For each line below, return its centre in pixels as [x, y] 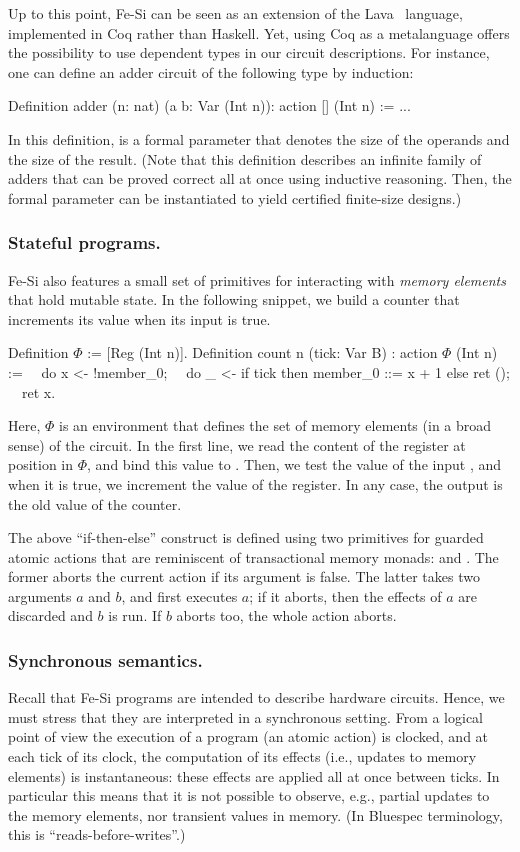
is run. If [135, 615]
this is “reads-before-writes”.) [97, 834]
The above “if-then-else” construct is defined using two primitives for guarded [246, 537]
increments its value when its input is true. [139, 318]
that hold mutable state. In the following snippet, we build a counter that [234, 299]
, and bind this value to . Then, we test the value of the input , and [294, 464]
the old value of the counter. [95, 503]
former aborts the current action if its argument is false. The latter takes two [244, 576]
